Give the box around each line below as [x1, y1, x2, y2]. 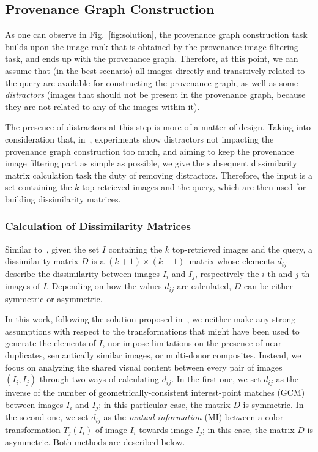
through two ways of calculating [39, 372, 160, 385]
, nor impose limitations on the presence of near [102, 336, 282, 349]
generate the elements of [5, 336, 96, 349]
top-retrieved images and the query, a [172, 242, 313, 255]
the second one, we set [5, 410, 89, 423]
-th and [264, 267, 293, 280]
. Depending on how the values [46, 280, 162, 292]
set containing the [5, 180, 72, 193]
